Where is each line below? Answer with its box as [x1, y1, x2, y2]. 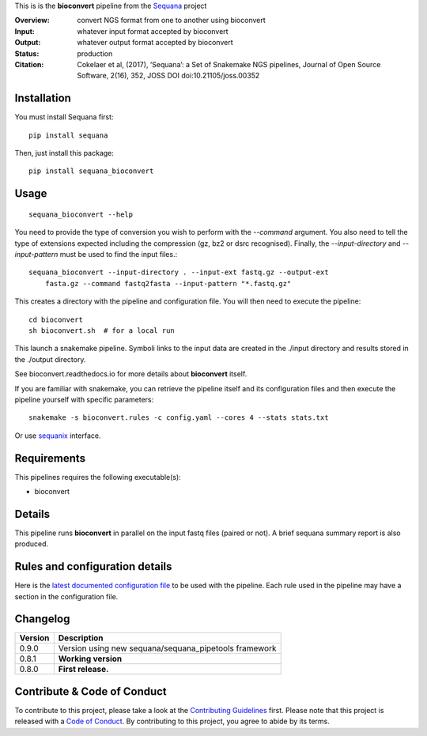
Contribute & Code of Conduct [14, 685, 168, 698]
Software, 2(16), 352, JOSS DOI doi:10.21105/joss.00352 [77, 71, 260, 81]
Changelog [14, 613, 70, 626]
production [77, 48, 113, 59]
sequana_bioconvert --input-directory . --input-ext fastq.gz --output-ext [28, 268, 329, 277]
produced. [14, 539, 49, 549]
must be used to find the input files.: [59, 250, 178, 259]
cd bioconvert [28, 315, 83, 324]
